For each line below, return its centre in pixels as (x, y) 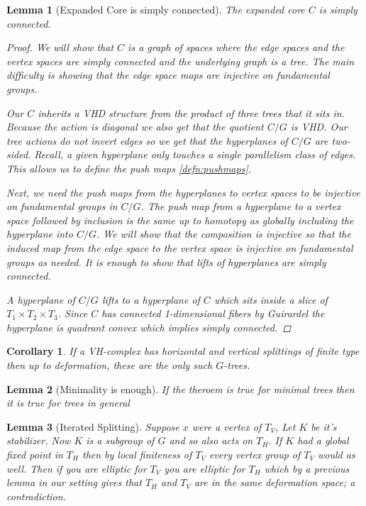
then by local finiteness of (137, 455)
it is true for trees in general (68, 403)
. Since (73, 313)
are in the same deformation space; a (274, 482)
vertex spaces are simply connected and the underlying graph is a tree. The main (181, 61)
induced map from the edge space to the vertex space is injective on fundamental (180, 247)
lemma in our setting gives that (74, 482)
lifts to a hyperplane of (151, 299)
